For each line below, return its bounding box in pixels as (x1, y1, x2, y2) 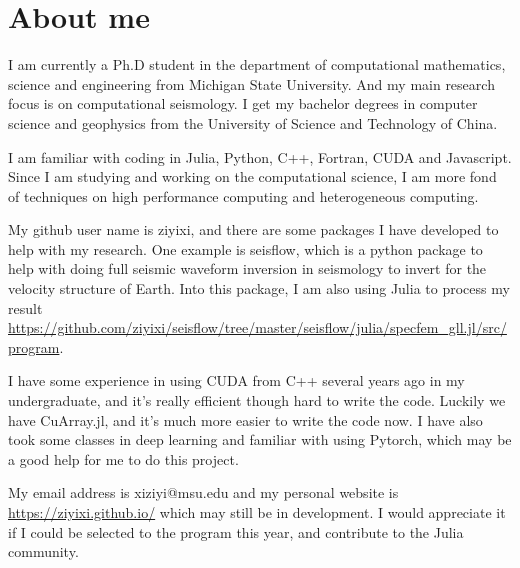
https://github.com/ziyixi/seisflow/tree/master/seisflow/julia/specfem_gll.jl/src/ (8, 317, 507, 338)
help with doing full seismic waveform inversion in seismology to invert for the (8, 258, 487, 279)
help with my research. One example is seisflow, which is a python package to (8, 238, 483, 259)
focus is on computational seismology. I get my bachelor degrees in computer (8, 93, 478, 114)
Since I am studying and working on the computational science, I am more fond (8, 166, 497, 187)
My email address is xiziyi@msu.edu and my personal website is (8, 482, 399, 503)
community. (8, 541, 79, 562)
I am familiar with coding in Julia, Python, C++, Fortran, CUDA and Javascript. (8, 146, 512, 167)
